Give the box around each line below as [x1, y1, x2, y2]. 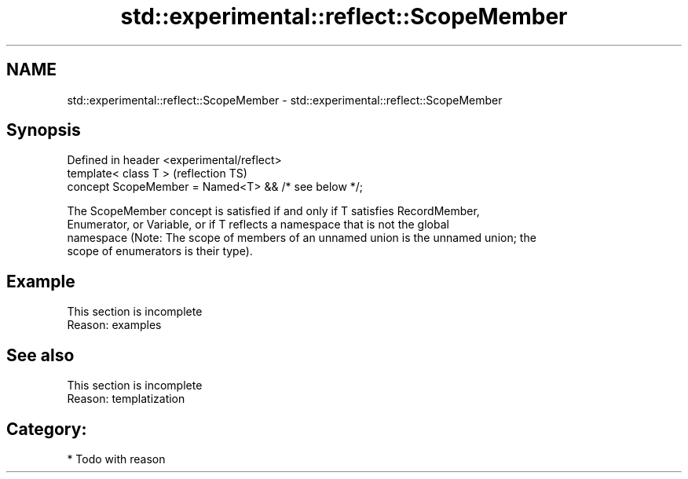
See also [6, 345, 75, 365]
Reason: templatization [67, 392, 185, 406]
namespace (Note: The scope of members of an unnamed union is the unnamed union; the [67, 231, 536, 245]
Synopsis [6, 120, 81, 141]
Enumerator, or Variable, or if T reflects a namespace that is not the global [67, 218, 449, 232]
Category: [6, 419, 87, 439]
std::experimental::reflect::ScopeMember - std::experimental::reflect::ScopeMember [67, 93, 503, 107]
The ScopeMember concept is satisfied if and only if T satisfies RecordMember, [67, 204, 480, 218]
